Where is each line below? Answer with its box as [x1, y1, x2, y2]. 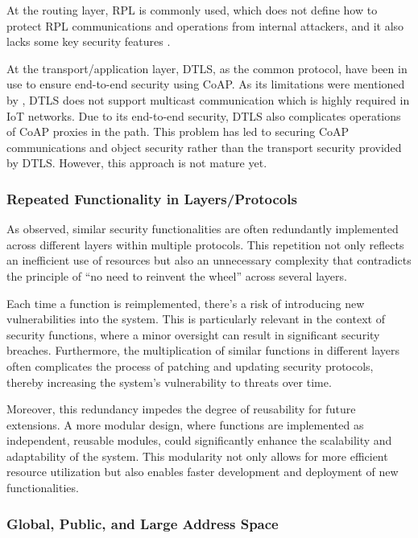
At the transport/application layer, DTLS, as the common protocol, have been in [6, 60, 408, 76]
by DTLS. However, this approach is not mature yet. [6, 154, 267, 171]
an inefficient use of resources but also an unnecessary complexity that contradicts [6, 252, 412, 269]
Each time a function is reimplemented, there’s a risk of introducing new [6, 294, 365, 311]
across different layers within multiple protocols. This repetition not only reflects [6, 236, 404, 253]
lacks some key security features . [6, 33, 171, 50]
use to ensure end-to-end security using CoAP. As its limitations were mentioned [6, 76, 405, 92]
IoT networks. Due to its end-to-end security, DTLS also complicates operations [6, 107, 401, 124]
